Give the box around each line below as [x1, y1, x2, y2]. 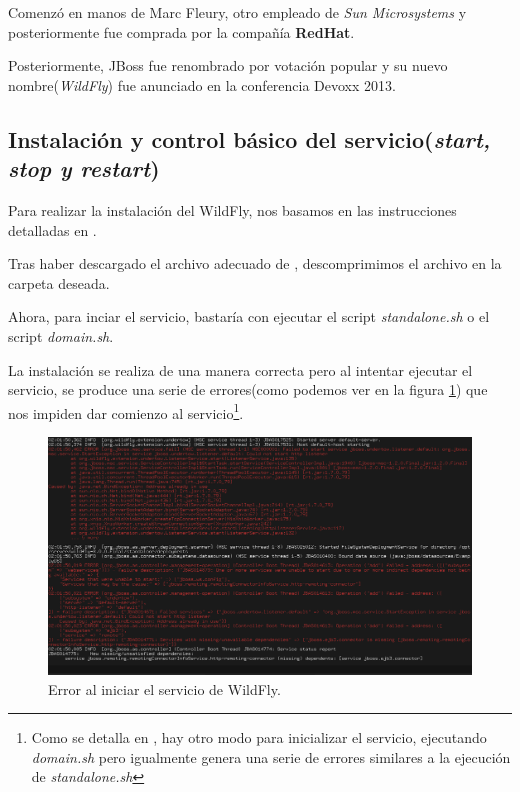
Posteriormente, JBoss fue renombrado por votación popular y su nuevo [8, 55, 448, 76]
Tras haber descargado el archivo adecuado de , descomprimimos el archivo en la [8, 253, 502, 274]
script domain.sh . [8, 325, 114, 346]
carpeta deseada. [8, 272, 110, 293]
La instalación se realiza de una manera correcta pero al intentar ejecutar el [8, 359, 473, 380]
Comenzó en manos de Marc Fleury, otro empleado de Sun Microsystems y [8, 2, 467, 22]
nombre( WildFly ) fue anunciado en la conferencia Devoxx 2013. [8, 74, 396, 95]
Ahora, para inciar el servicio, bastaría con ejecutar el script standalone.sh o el [8, 306, 490, 327]
